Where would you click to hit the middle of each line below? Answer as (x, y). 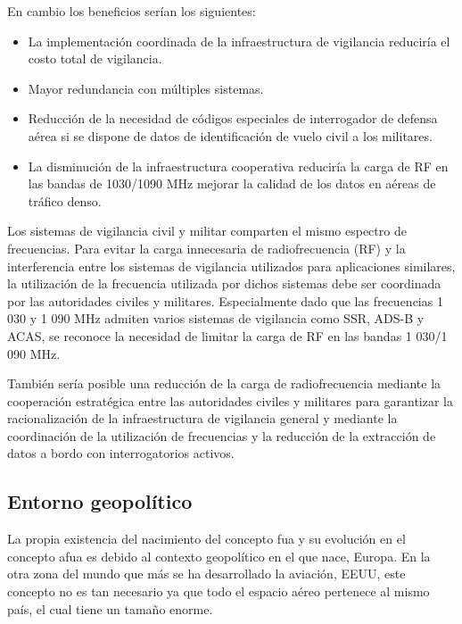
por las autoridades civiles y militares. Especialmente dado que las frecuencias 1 (225, 300)
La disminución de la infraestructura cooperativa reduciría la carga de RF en (238, 166)
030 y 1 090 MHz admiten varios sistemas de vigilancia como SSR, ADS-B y (216, 318)
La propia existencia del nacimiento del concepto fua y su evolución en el (206, 539)
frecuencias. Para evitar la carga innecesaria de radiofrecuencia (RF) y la (206, 248)
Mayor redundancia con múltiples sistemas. (146, 88)
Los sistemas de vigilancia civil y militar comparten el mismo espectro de (207, 231)
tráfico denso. (65, 200)
